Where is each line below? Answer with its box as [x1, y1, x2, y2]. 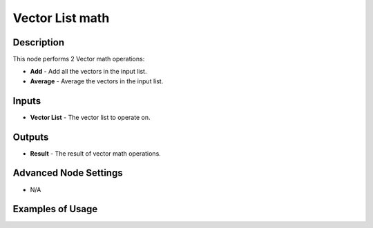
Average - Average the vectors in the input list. [30, 76, 164, 85]
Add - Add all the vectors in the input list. [30, 68, 147, 76]
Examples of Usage [12, 203, 98, 215]
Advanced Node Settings [12, 167, 124, 179]
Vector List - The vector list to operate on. [30, 113, 151, 121]
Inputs [12, 95, 41, 107]
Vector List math [12, 10, 110, 25]
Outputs [12, 131, 49, 143]
